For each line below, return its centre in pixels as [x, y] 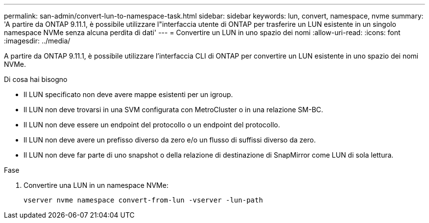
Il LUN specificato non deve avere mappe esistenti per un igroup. [128, 94]
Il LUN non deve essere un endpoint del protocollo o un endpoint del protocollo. [152, 125]
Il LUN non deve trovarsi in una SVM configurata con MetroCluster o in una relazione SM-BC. [173, 110]
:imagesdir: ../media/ [37, 41]
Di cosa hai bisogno [36, 79]
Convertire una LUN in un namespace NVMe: [96, 185]
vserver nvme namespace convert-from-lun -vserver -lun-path [143, 200]
